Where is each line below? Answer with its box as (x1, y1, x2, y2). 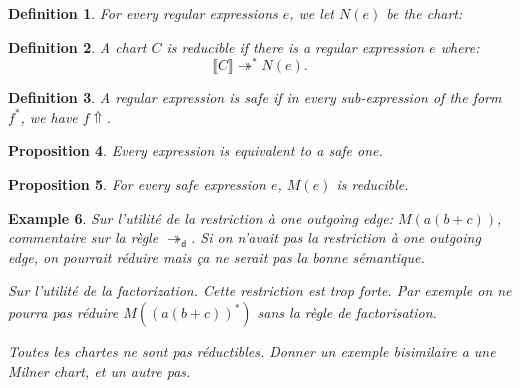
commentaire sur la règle (8, 227, 159, 248)
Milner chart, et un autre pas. (8, 360, 191, 381)
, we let (289, 3, 334, 23)
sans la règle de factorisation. (257, 302, 437, 323)
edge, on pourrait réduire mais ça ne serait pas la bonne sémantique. (8, 246, 425, 267)
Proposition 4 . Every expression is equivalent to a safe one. (8, 140, 383, 161)
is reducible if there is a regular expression (166, 36, 425, 57)
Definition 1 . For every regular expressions (8, 3, 278, 23)
